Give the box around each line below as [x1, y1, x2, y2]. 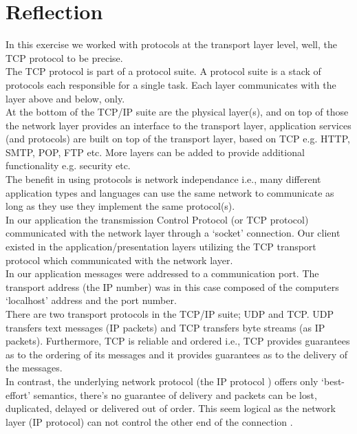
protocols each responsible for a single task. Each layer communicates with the [6, 77, 336, 91]
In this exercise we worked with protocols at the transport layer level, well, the [6, 37, 337, 52]
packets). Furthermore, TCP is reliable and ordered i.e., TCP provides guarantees [6, 334, 350, 348]
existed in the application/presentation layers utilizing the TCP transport [6, 239, 316, 254]
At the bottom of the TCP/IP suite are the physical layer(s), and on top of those [6, 105, 349, 119]
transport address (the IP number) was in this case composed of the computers [6, 279, 339, 294]
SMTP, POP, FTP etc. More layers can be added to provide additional [6, 144, 305, 159]
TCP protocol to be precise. [6, 50, 123, 65]
